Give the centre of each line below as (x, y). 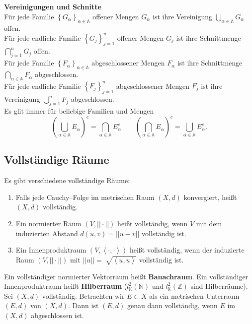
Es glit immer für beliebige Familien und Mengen (79, 110)
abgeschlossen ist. (57, 315)
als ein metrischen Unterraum (194, 295)
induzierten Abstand (47, 233)
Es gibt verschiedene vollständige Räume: (67, 180)
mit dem (209, 224)
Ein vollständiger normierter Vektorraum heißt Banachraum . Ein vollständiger (126, 276)
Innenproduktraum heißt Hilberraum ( (66, 286)
